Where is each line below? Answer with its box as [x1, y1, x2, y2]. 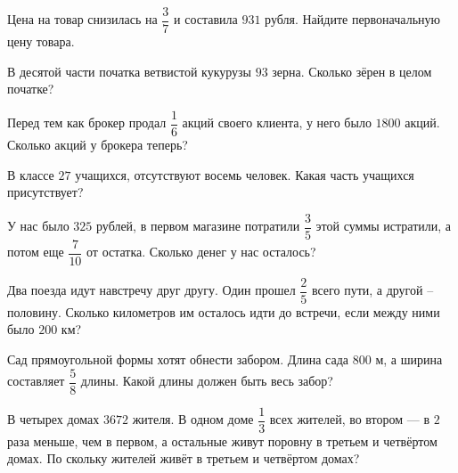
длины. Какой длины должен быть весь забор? [80, 371, 333, 390]
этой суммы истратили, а [315, 216, 452, 235]
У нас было [7, 216, 70, 235]
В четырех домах [7, 410, 100, 428]
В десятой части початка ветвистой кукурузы [7, 61, 251, 80]
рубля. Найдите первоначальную [265, 10, 440, 29]
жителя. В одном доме [132, 410, 254, 428]
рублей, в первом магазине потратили [96, 216, 300, 235]
